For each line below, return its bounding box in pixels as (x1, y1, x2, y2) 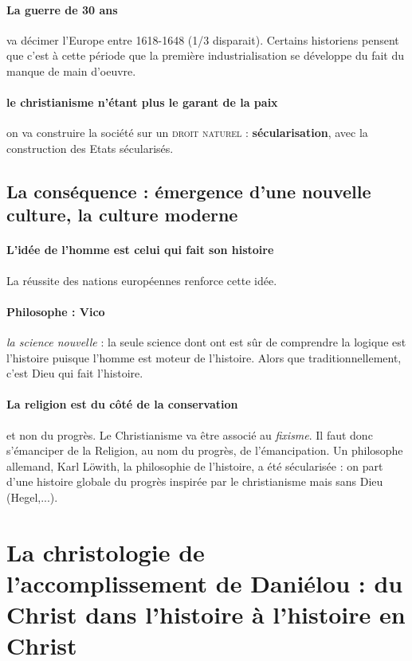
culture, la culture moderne (6, 202, 238, 227)
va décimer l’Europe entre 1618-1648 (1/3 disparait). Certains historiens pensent (6, 31, 399, 48)
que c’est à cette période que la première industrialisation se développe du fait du (6, 47, 405, 64)
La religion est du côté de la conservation (6, 396, 238, 413)
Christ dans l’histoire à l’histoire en (6, 598, 406, 631)
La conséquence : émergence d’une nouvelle (6, 178, 371, 203)
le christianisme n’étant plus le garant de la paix (6, 94, 278, 111)
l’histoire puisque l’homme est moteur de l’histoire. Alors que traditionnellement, (6, 349, 402, 366)
